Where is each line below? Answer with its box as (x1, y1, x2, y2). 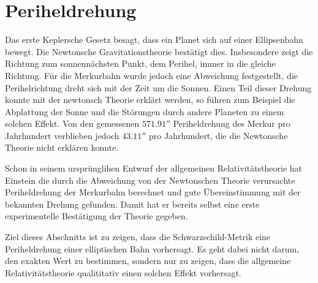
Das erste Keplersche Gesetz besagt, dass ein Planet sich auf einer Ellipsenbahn (5, 33, 303, 46)
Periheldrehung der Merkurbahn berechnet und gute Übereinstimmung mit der (5, 186, 301, 198)
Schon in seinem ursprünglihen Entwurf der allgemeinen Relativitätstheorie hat (5, 162, 303, 175)
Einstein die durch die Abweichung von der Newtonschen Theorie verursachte (5, 173, 295, 186)
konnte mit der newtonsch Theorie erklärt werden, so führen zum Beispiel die (5, 93, 295, 106)
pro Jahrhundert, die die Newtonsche (149, 129, 288, 141)
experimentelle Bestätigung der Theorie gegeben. (5, 209, 188, 222)
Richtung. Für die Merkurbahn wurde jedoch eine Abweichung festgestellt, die (5, 69, 298, 81)
